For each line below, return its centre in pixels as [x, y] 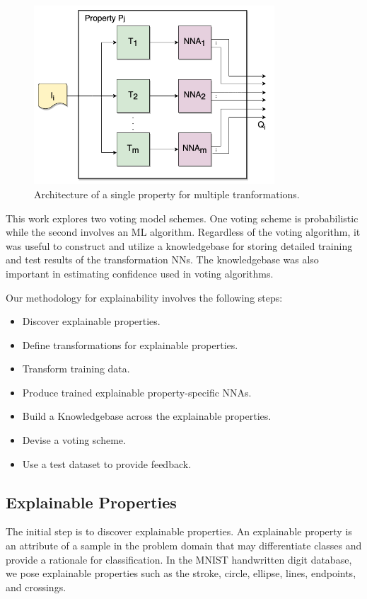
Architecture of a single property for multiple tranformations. [167, 194]
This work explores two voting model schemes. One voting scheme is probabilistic [182, 218]
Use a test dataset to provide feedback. [107, 463]
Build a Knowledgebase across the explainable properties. [147, 416]
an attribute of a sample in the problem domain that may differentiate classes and [184, 546]
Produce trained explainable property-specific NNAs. [137, 392]
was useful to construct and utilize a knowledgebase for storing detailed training [179, 245]
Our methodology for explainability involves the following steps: [144, 297]
